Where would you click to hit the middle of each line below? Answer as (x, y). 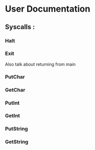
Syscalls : (20, 27)
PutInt (12, 103)
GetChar (15, 90)
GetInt (13, 116)
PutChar (15, 77)
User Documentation (48, 9)
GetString (17, 142)
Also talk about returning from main (40, 64)
